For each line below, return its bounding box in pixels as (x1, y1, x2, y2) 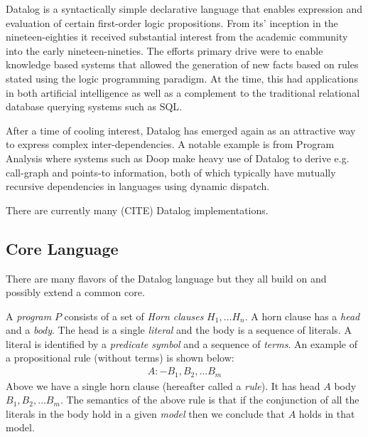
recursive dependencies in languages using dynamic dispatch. (6, 179, 270, 194)
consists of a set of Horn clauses (64, 308, 204, 323)
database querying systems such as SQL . (6, 99, 183, 114)
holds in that (298, 406, 355, 421)
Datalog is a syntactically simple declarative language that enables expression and (6, 1, 362, 16)
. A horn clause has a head (244, 308, 360, 323)
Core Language (6, 237, 119, 259)
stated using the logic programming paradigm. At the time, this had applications (6, 70, 358, 85)
